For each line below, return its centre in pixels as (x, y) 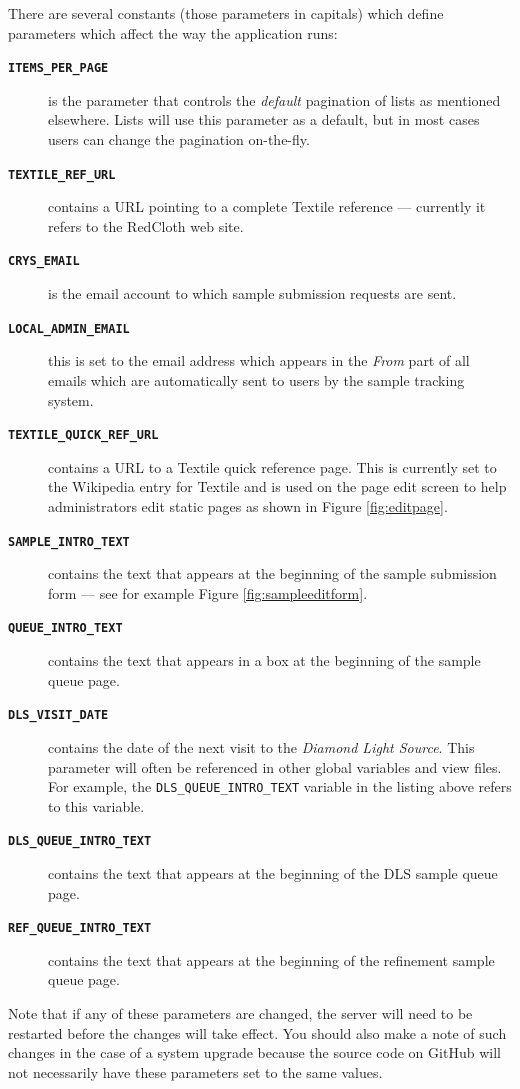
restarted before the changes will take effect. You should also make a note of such (257, 1032)
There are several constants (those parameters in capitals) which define (226, 13)
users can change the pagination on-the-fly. (179, 139)
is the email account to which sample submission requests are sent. (252, 293)
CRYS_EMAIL (44, 261)
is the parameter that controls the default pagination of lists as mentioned (274, 99)
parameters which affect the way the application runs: (173, 32)
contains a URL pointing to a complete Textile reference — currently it (267, 206)
